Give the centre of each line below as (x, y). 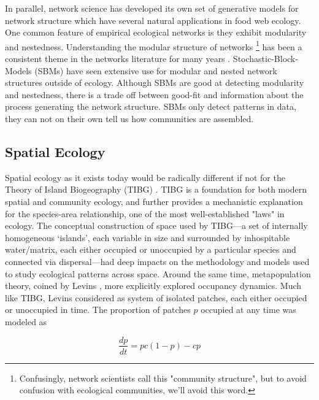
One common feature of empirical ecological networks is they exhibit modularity (156, 32)
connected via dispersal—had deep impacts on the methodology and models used (157, 261)
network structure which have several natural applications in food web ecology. (153, 20)
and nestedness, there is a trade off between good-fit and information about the (154, 94)
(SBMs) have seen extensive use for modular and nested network (156, 70)
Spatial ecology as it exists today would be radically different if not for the (145, 177)
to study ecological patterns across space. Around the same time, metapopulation (158, 273)
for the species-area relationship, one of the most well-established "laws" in (145, 213)
